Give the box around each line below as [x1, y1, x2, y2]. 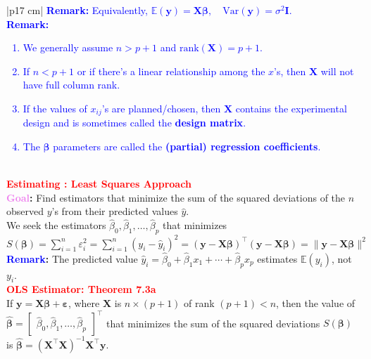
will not [320, 63, 354, 78]
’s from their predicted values [51, 204, 178, 218]
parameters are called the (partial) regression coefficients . [53, 139, 321, 154]
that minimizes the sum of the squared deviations [106, 315, 320, 329]
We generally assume [23, 40, 113, 55]
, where [68, 295, 100, 310]
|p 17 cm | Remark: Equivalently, [6, 3, 148, 17]
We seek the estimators [6, 218, 106, 233]
